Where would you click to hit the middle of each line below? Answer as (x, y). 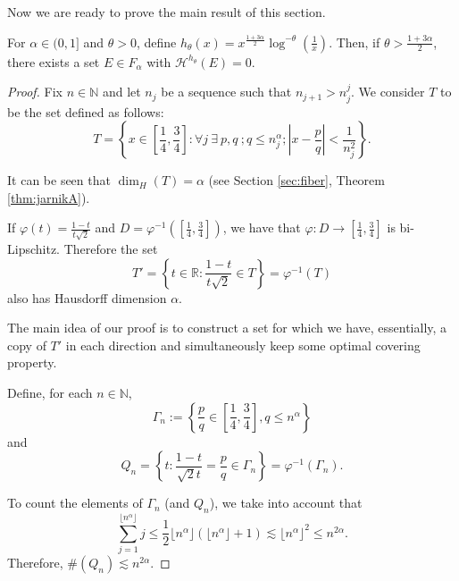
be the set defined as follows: (86, 111)
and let (121, 92)
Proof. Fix (35, 92)
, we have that (262, 227)
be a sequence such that (226, 92)
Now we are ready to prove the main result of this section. (167, 12)
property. (32, 362)
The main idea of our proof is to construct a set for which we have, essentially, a (227, 328)
